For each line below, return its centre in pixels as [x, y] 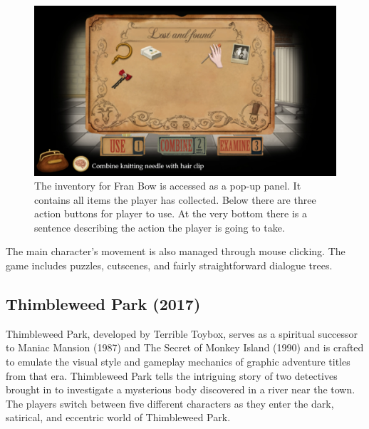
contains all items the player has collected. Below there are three [175, 199]
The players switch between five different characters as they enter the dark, [170, 403]
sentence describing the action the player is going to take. [160, 227]
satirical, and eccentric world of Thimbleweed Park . [118, 417]
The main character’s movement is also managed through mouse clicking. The [176, 251]
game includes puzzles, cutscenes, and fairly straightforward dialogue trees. [169, 265]
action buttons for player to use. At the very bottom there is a [171, 213]
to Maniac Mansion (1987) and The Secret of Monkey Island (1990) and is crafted [185, 347]
